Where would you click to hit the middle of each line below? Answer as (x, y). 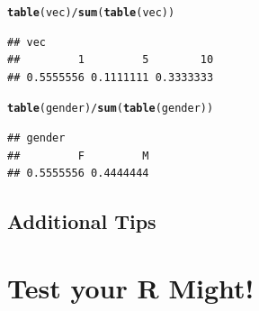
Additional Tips (82, 221)
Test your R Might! (131, 287)
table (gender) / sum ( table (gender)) (111, 109)
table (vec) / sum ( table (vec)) (91, 13)
